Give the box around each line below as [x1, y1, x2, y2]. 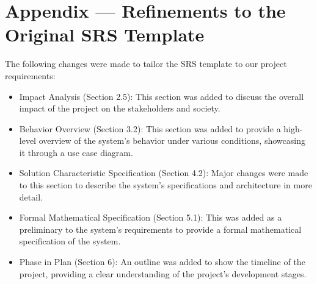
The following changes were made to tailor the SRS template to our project [5, 57, 287, 70]
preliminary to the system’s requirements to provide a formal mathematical [19, 222, 302, 235]
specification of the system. [19, 235, 121, 247]
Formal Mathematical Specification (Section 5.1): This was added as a [19, 211, 282, 224]
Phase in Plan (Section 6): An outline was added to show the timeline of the [19, 255, 305, 268]
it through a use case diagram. [19, 146, 133, 158]
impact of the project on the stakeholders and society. [19, 102, 220, 115]
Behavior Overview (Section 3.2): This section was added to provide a [19, 122, 281, 135]
